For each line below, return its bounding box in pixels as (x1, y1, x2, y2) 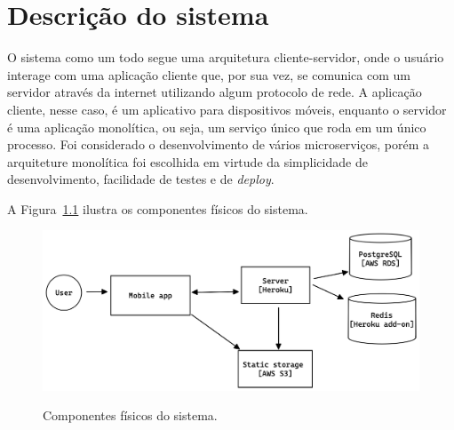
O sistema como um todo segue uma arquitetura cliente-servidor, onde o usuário (7, 48, 444, 67)
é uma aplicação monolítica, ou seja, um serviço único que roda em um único (7, 117, 426, 136)
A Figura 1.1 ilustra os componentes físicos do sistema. (7, 199, 308, 218)
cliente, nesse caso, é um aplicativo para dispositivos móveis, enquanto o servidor (7, 100, 447, 118)
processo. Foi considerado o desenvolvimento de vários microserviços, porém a (7, 135, 429, 154)
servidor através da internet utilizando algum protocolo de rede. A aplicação (7, 83, 422, 101)
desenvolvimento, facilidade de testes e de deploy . (7, 170, 275, 188)
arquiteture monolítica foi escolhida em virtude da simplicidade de (7, 152, 368, 171)
